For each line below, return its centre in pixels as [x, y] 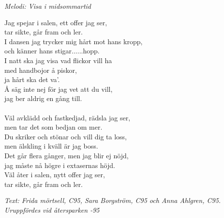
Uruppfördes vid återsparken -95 [52, 210]
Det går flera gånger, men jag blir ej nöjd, [67, 155]
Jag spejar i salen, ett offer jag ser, [56, 22]
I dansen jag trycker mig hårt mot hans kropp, [74, 41]
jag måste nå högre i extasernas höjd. [60, 165]
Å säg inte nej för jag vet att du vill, [59, 89]
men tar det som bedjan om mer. [53, 127]
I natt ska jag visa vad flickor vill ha [58, 60]
